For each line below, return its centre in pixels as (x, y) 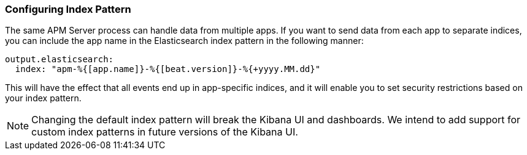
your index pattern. (43, 98)
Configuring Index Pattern (68, 9)
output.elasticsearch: (60, 59)
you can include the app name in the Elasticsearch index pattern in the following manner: (184, 41)
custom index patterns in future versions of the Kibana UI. (165, 132)
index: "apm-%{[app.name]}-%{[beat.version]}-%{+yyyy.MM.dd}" (168, 69)
